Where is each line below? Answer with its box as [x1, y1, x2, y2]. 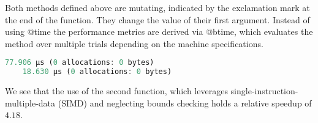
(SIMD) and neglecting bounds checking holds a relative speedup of [58, 96, 312, 109]
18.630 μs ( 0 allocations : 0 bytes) [22, 67, 172, 76]
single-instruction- [230, 84, 298, 97]
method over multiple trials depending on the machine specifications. [5, 37, 263, 50]
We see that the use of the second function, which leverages [5, 84, 228, 97]
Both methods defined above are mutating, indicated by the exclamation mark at [5, 1, 310, 13]
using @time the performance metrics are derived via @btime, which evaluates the [5, 25, 313, 38]
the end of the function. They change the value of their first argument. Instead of [5, 13, 310, 26]
